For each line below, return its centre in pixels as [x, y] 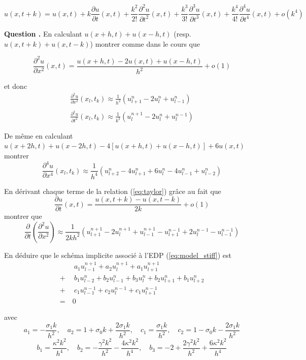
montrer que [23, 216]
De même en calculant [39, 135]
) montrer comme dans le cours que [145, 43]
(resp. [182, 33]
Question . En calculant [43, 33]
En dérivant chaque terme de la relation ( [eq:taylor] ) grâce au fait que [113, 191]
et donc [16, 86]
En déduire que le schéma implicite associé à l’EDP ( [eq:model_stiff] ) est [118, 255]
